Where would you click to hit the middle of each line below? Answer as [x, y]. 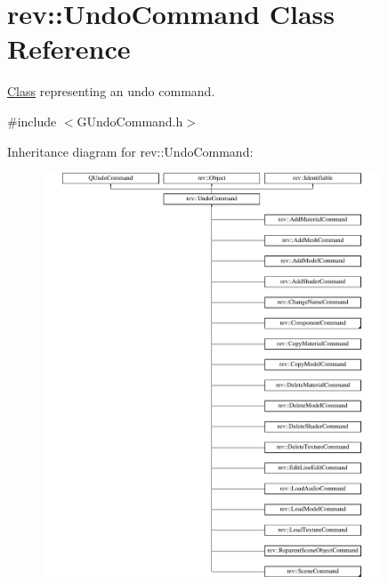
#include [32, 121]
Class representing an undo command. [111, 91]
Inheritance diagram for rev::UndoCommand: [130, 151]
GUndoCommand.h [130, 121]
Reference [69, 49]
